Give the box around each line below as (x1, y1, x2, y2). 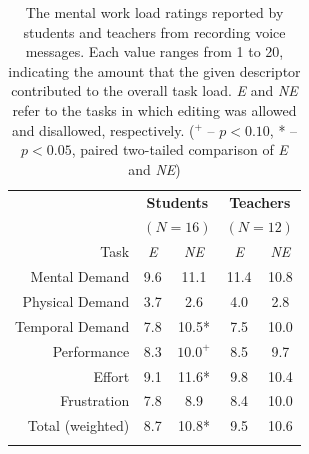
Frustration (60, 390, 130, 411)
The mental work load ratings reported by (25, 2, 284, 22)
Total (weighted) (27, 415, 130, 436)
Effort (93, 365, 130, 386)
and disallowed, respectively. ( (11, 119, 195, 140)
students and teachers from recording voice (23, 21, 286, 42)
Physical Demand (22, 290, 130, 311)
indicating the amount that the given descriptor (8, 60, 301, 81)
